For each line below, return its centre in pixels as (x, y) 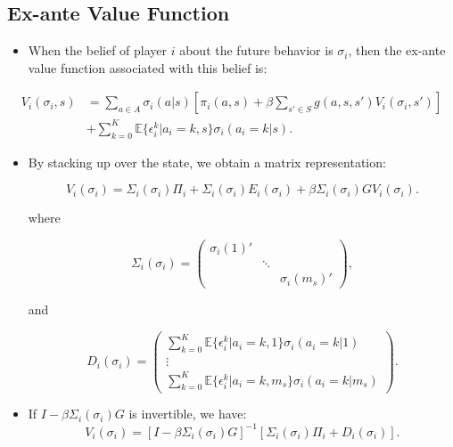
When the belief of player (98, 50)
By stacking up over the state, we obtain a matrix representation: (207, 162)
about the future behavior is (256, 50)
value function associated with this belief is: (148, 67)
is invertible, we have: (188, 414)
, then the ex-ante (397, 50)
